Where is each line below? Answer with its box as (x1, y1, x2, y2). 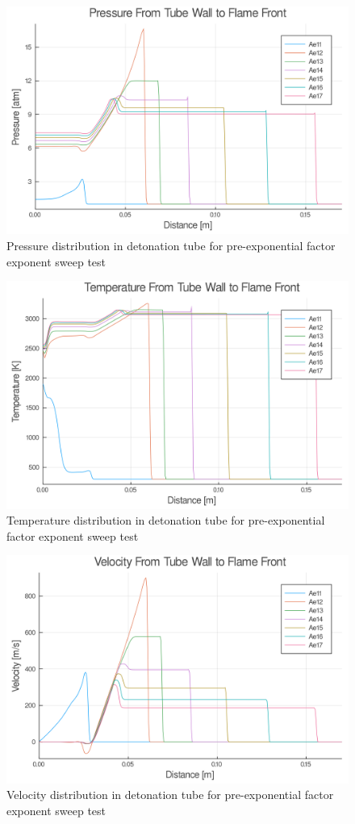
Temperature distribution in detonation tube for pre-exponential (6, 512, 325, 529)
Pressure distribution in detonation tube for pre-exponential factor (6, 236, 336, 253)
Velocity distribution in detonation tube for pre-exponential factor (6, 786, 334, 803)
